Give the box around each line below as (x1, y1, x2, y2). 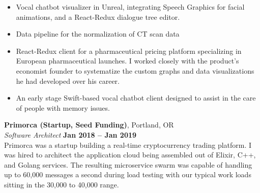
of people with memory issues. (16, 102, 110, 113)
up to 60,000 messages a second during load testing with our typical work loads (4, 169, 251, 180)
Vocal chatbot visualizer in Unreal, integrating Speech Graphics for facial (16, 2, 245, 12)
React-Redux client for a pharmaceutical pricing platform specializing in (16, 45, 242, 56)
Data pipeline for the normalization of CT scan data (16, 28, 180, 39)
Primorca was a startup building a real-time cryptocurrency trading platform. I (4, 139, 252, 150)
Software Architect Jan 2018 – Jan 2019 (4, 129, 137, 140)
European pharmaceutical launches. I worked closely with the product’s (16, 55, 239, 66)
